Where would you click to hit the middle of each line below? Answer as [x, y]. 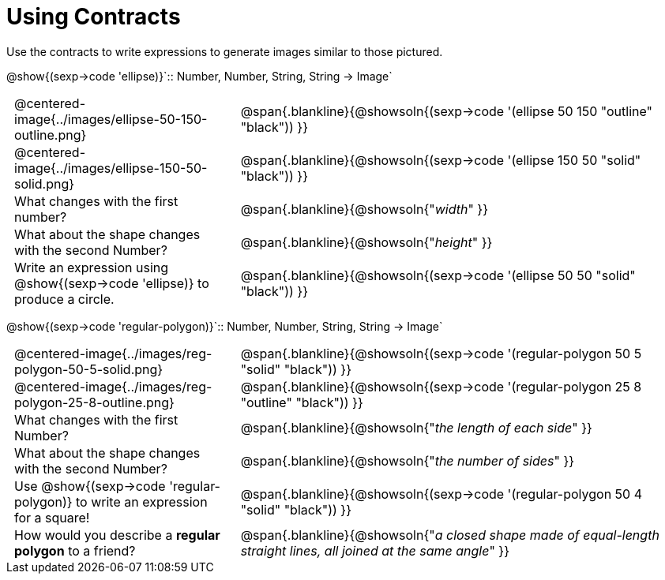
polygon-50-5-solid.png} [89, 369]
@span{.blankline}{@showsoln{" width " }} [364, 209]
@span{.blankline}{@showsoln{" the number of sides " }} [408, 460]
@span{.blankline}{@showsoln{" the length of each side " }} [416, 427]
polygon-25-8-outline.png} [94, 402]
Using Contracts [94, 17]
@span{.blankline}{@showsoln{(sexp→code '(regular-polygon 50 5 [441, 353]
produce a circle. [64, 299]
